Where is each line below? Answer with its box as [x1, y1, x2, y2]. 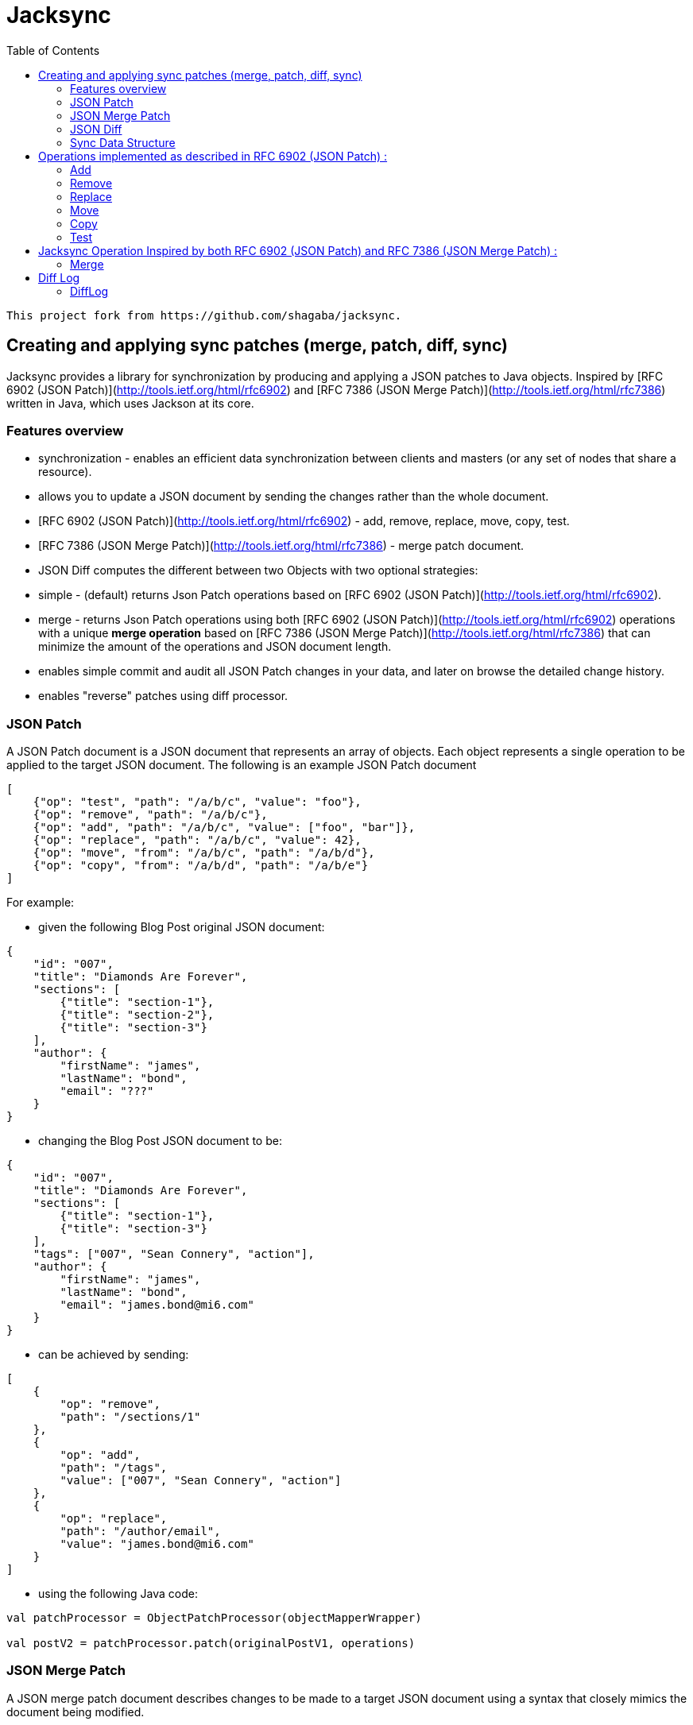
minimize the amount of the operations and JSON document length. [38, 640, 392, 654]
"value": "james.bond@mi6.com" [60, 1537, 254, 1551]
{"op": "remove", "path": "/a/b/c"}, [33, 808, 268, 822]
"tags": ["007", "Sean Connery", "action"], [33, 1247, 315, 1261]
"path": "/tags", [60, 1461, 168, 1475]
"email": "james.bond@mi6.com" [60, 1298, 254, 1312]
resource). [38, 465, 92, 479]
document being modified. [6, 1704, 145, 1719]
